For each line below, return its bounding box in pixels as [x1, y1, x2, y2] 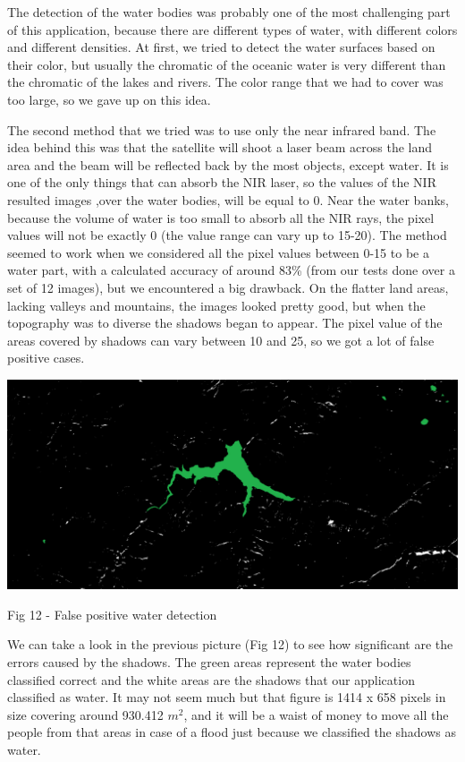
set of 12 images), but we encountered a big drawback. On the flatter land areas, [7, 278, 449, 296]
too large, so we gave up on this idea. [7, 90, 211, 108]
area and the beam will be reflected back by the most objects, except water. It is [7, 155, 449, 174]
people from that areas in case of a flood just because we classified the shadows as [7, 723, 456, 741]
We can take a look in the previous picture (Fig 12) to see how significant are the [7, 635, 453, 654]
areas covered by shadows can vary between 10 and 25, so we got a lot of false [7, 330, 435, 349]
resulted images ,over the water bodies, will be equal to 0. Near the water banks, [7, 190, 449, 209]
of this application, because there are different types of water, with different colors [7, 20, 458, 39]
